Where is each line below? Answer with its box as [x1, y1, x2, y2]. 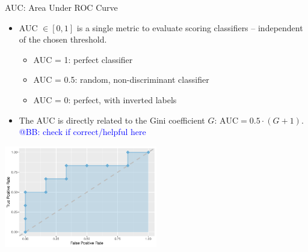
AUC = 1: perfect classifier [33, 53, 133, 65]
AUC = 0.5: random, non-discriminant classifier [33, 73, 209, 86]
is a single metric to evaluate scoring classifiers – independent [76, 21, 303, 34]
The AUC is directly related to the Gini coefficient [19, 113, 205, 126]
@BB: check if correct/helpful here [19, 125, 146, 138]
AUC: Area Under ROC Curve [5, 1, 118, 13]
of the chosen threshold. [19, 33, 107, 46]
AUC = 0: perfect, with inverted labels [33, 93, 177, 106]
